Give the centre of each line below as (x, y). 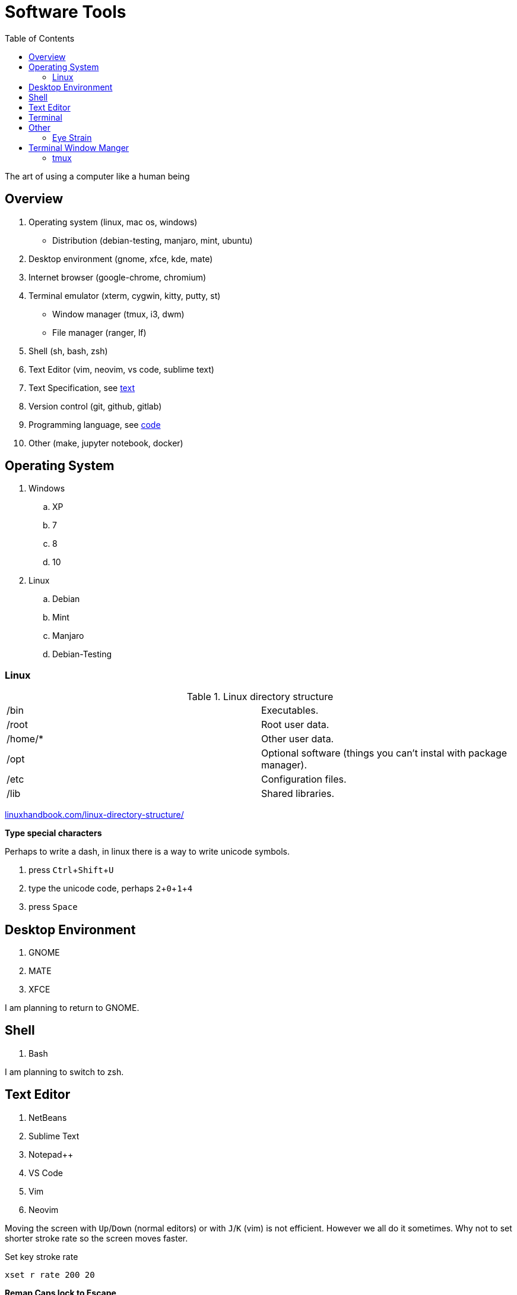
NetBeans (48, 1117)
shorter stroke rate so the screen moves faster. (96, 1238)
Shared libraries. (298, 794)
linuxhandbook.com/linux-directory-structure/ (94, 815)
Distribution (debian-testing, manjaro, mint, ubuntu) (153, 240)
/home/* (25, 739)
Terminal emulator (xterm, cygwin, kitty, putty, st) (125, 295)
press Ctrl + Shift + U (71, 870)
